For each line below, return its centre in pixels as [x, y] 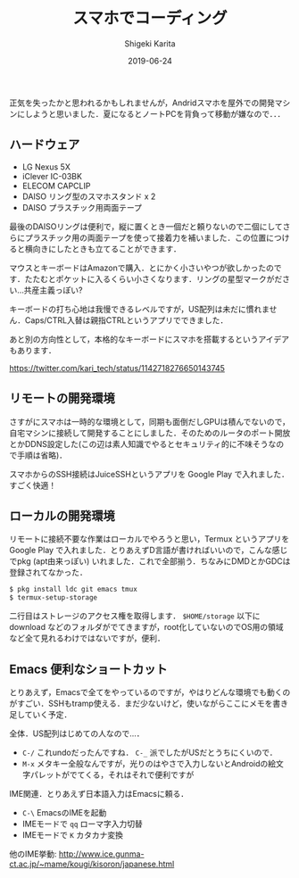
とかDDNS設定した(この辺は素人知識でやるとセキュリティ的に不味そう [139, 443]
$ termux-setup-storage [54, 598]
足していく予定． [41, 714]
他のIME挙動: [33, 854]
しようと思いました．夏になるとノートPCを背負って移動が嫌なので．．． [155, 113]
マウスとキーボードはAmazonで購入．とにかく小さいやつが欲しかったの [141, 268]
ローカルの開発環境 [62, 515]
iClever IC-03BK [52, 176]
